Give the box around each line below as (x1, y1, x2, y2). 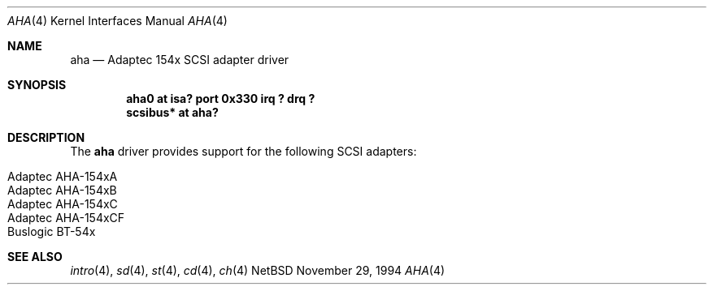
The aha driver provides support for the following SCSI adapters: (70, 144, 417, 158)
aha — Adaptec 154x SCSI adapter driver (70, 53, 289, 66)
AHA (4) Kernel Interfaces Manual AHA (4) (7, 14, 228, 28)
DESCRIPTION (7, 131, 85, 144)
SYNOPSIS (7, 78, 67, 92)
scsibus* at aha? (126, 105, 219, 119)
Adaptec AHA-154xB (7, 183, 117, 197)
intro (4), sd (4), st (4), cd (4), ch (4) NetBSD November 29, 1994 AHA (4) (70, 263, 446, 277)
